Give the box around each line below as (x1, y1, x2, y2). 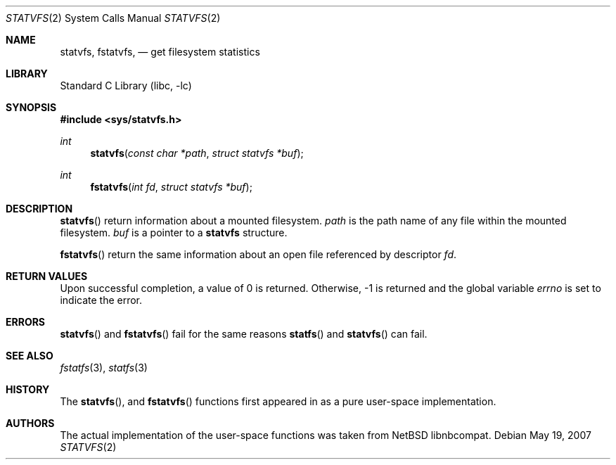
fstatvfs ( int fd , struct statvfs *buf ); (90, 181, 252, 193)
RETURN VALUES (6, 270, 88, 282)
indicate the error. (60, 294, 143, 306)
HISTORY (6, 383, 50, 395)
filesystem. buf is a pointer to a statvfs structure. (60, 227, 288, 238)
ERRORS (6, 316, 46, 328)
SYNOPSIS (6, 101, 57, 113)
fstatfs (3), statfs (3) (60, 362, 148, 374)
